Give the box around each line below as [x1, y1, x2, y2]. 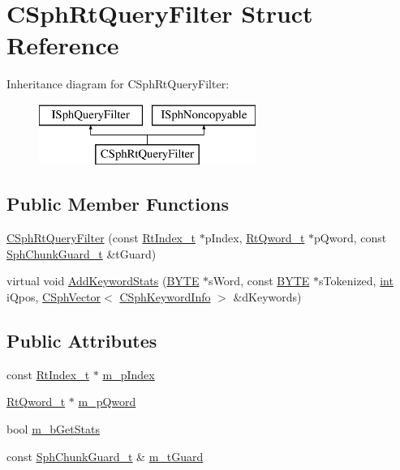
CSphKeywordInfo [119, 288, 211, 305]
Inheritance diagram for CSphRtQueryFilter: [6, 75, 230, 92]
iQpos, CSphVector [6, 288, 101, 305]
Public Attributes [6, 328, 157, 353]
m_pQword [78, 393, 136, 410]
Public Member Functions [6, 191, 229, 216]
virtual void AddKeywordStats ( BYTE [6, 272, 200, 289]
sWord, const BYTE [209, 272, 310, 289]
